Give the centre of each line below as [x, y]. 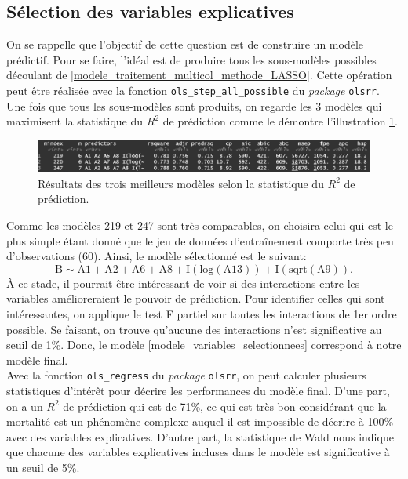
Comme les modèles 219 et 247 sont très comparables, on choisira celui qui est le [200, 225]
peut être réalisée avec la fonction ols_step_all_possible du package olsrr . [193, 90]
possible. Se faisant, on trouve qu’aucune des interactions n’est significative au [194, 329]
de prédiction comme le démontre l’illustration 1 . [280, 121]
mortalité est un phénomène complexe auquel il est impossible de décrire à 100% [200, 421]
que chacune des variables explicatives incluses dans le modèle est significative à [198, 452]
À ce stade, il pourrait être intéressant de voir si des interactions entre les [183, 283]
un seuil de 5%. [43, 467]
